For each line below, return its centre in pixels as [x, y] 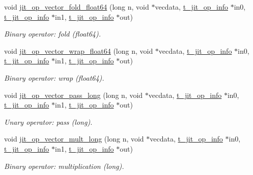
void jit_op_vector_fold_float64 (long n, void [77, 7]
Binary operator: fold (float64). [53, 34]
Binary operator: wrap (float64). [54, 77]
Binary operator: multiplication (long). [64, 166]
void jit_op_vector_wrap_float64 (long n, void [79, 50]
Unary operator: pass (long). [48, 121]
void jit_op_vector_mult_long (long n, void [74, 139]
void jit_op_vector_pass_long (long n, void [74, 95]
